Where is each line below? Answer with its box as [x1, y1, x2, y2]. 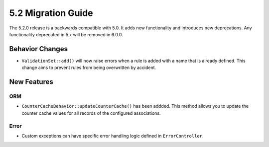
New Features [9, 77, 53, 86]
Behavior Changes [9, 45, 68, 53]
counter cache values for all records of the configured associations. [21, 110, 161, 116]
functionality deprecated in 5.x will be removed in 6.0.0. [9, 31, 123, 37]
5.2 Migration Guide [9, 7, 93, 18]
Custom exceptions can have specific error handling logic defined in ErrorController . [21, 133, 204, 139]
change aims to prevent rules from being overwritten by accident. [21, 65, 156, 71]
